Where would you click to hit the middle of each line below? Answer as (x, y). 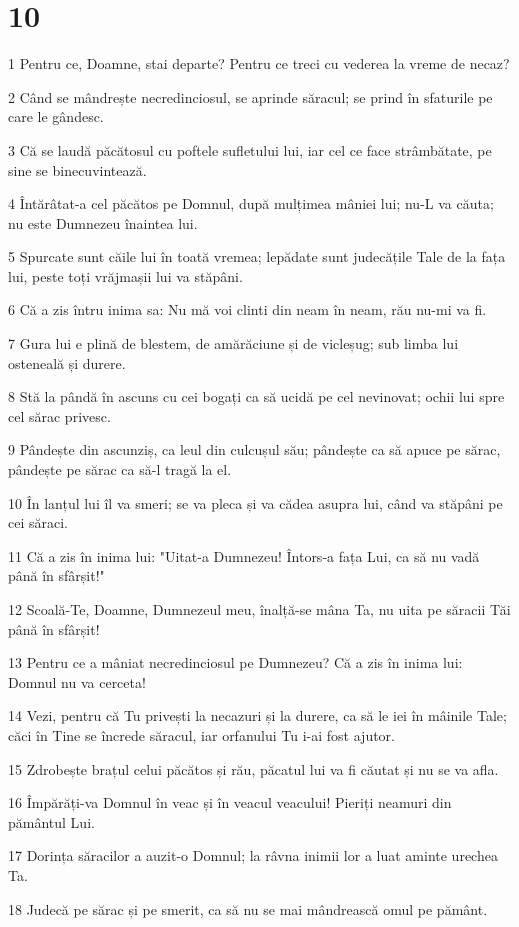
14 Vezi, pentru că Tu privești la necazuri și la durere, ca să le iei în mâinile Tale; (257, 715)
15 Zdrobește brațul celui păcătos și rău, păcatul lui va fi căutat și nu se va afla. (253, 768)
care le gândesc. (56, 116)
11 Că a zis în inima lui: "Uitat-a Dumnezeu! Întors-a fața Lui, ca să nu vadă (244, 555)
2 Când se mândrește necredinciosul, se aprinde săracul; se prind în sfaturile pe (250, 96)
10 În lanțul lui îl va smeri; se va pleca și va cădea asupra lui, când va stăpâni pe (255, 502)
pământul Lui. (51, 821)
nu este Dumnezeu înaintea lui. (103, 222)
